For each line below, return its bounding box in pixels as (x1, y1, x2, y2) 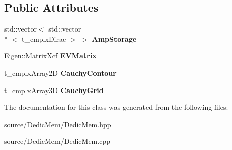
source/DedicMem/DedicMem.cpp (4, 136, 110, 146)
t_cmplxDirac (21, 33, 66, 44)
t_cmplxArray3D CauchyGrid (4, 84, 104, 95)
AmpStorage (92, 33, 137, 44)
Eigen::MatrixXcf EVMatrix (4, 50, 97, 61)
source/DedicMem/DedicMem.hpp (4, 118, 111, 129)
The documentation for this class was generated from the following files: (4, 102, 228, 112)
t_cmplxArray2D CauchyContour (4, 67, 117, 78)
